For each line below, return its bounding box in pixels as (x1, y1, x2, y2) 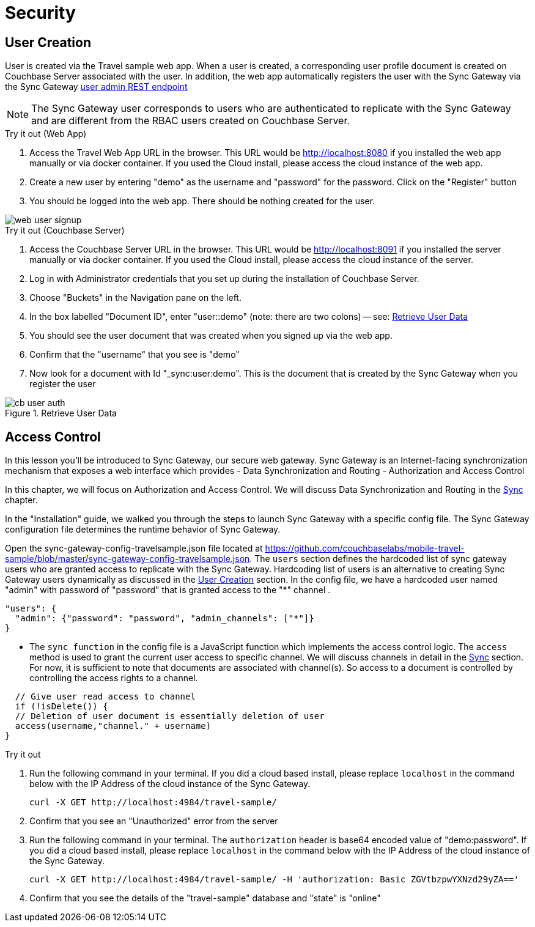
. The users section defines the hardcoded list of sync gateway (249, 553, 507, 564)
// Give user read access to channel (15, 692, 196, 702)
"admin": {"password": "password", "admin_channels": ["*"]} (15, 613, 314, 624)
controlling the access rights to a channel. (29, 673, 198, 684)
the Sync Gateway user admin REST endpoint (5, 81, 188, 92)
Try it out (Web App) (5, 128, 87, 139)
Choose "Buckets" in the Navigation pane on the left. (29, 292, 242, 303)
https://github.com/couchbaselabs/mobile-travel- (265, 543, 465, 554)
